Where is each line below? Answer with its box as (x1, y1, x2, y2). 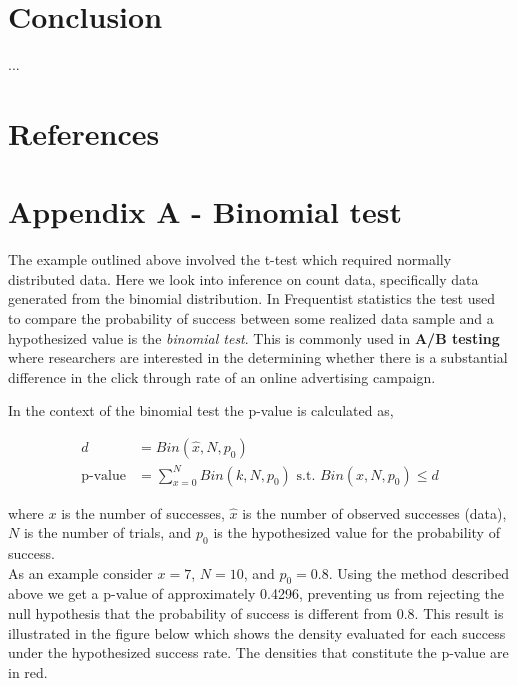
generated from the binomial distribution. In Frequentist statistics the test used (8, 288, 496, 309)
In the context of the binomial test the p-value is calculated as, (8, 400, 394, 421)
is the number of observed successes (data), (242, 502, 507, 523)
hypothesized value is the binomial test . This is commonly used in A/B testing (8, 327, 500, 348)
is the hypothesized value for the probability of (213, 522, 500, 543)
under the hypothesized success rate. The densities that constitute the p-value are (8, 642, 509, 663)
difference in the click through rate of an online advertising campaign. (8, 366, 436, 387)
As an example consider (8, 562, 153, 583)
